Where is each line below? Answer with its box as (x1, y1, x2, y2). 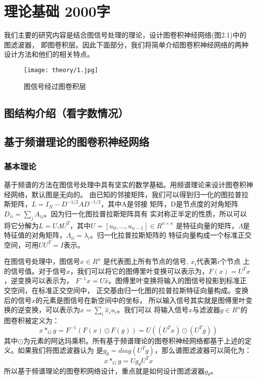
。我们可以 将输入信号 (117, 304, 189, 315)
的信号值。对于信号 (4, 265, 66, 276)
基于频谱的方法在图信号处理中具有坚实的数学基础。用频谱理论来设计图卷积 (4, 179, 246, 189)
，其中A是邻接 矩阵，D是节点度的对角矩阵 (101, 199, 238, 209)
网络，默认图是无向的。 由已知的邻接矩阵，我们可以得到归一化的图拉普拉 (10, 189, 249, 199)
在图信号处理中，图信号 (4, 256, 80, 266)
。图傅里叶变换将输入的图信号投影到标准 (108, 275, 240, 286)
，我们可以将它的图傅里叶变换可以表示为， (70, 265, 209, 276)
